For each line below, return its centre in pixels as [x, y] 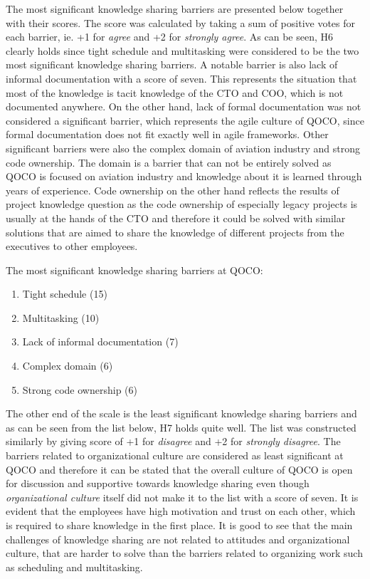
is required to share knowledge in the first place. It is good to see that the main [179, 525]
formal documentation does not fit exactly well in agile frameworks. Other [167, 134]
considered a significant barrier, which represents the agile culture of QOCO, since [185, 120]
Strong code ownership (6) [80, 389]
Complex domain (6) [68, 366]
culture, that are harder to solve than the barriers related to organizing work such [184, 553]
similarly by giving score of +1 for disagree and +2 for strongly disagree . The [173, 441]
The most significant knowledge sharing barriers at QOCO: [134, 270]
